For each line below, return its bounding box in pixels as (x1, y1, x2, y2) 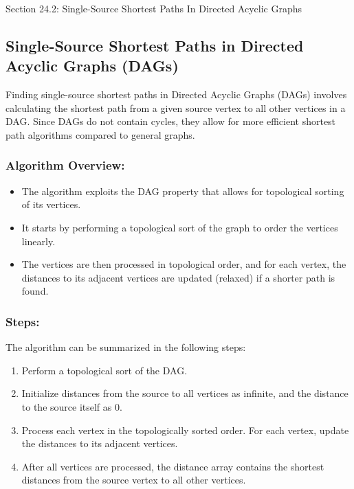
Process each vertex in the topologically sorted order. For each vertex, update (21, 422, 349, 437)
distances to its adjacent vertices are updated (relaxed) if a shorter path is (21, 270, 335, 284)
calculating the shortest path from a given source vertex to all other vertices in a (5, 100, 346, 115)
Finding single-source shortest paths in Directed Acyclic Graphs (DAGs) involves (5, 87, 347, 102)
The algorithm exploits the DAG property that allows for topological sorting (21, 183, 344, 198)
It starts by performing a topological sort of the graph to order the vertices (21, 220, 338, 234)
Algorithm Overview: (5, 157, 125, 174)
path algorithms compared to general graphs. (5, 127, 195, 141)
